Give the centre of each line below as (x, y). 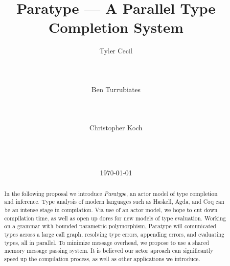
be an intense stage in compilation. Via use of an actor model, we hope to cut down (111, 210)
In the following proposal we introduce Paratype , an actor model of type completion (111, 193)
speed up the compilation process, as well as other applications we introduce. (102, 259)
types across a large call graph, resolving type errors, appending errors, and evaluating (114, 234)
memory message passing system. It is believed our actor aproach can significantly (109, 251)
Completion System (116, 27)
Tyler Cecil (116, 51)
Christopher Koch (116, 128)
